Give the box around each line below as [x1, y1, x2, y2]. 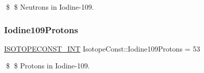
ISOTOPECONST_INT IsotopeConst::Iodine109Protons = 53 [4, 43, 200, 54]
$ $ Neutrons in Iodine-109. [6, 2, 94, 12]
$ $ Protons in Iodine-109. [6, 60, 90, 71]
